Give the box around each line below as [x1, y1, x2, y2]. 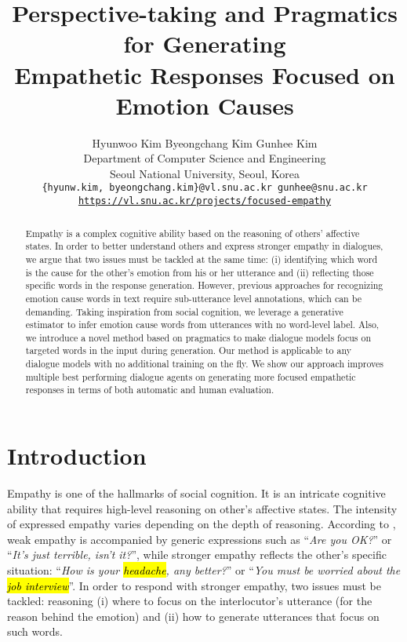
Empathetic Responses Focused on [14, 58, 395, 90]
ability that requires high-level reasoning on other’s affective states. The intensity [7, 500, 398, 516]
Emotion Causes [115, 89, 294, 121]
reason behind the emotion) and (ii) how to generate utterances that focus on [7, 607, 380, 624]
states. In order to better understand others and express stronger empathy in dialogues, [25, 239, 383, 253]
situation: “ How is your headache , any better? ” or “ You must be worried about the [7, 562, 401, 578]
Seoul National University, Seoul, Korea [109, 165, 300, 181]
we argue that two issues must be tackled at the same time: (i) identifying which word [25, 252, 378, 265]
